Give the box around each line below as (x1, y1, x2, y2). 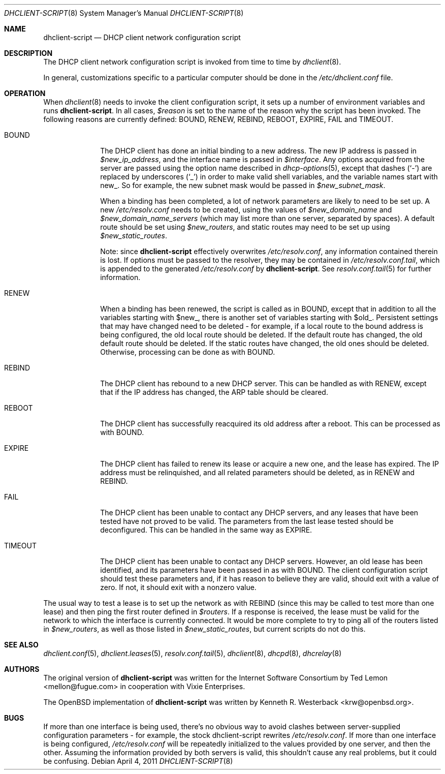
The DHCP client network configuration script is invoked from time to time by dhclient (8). (43, 57, 341, 66)
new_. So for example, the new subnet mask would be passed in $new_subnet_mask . (100, 181, 386, 190)
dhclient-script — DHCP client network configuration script (43, 33, 241, 42)
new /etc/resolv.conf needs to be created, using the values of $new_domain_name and (100, 205, 392, 214)
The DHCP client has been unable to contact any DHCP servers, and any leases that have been (100, 508, 419, 517)
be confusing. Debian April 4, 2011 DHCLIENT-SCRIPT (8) (43, 757, 233, 765)
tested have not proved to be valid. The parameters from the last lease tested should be (100, 517, 394, 525)
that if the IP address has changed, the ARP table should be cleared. (100, 388, 328, 396)
